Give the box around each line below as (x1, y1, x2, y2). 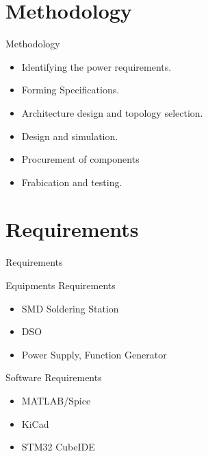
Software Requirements (5, 370, 102, 385)
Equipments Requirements (5, 278, 116, 292)
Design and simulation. (21, 128, 118, 143)
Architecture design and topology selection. (21, 105, 203, 119)
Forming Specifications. (21, 82, 120, 97)
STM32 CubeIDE (21, 440, 95, 454)
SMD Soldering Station (21, 301, 119, 315)
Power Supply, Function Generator (21, 347, 167, 361)
